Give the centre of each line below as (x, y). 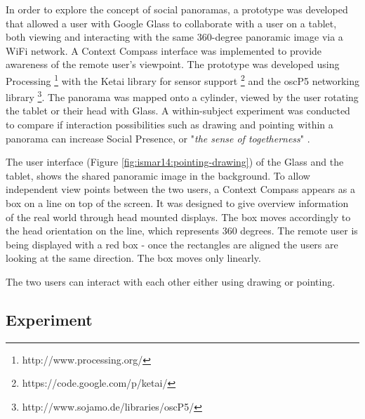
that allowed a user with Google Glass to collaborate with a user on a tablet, (171, 23)
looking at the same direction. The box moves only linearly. (133, 258)
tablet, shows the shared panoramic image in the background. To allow (158, 175)
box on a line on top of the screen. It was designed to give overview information (177, 203)
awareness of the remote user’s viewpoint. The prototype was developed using (173, 64)
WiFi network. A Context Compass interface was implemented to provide (164, 50)
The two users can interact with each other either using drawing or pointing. (171, 281)
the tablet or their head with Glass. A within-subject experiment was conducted (178, 111)
